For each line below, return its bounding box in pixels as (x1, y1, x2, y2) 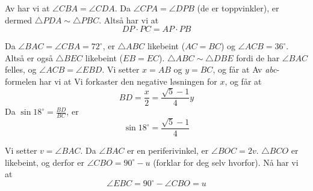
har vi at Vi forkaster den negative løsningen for (39, 74, 217, 87)
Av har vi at (5, 2, 50, 14)
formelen (5, 74, 37, 87)
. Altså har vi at (99, 13, 159, 26)
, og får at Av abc (212, 63, 277, 76)
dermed (5, 13, 33, 26)
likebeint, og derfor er (5, 156, 84, 168)
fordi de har (236, 51, 280, 64)
